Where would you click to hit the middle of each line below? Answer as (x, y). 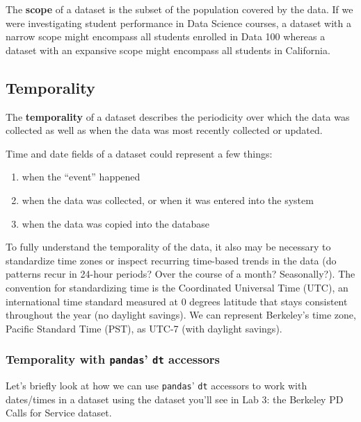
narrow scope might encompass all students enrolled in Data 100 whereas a (166, 36)
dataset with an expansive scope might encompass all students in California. (168, 50)
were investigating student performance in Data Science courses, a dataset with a (178, 23)
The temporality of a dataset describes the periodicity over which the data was (178, 116)
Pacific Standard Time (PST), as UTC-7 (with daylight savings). (144, 328)
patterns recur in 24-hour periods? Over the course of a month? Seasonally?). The (180, 274)
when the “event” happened (81, 177)
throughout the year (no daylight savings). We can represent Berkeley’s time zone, (181, 315)
